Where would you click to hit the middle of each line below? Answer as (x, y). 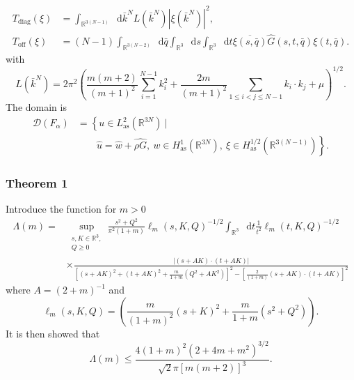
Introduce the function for (61, 209)
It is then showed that (53, 333)
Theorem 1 (37, 182)
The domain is (36, 107)
